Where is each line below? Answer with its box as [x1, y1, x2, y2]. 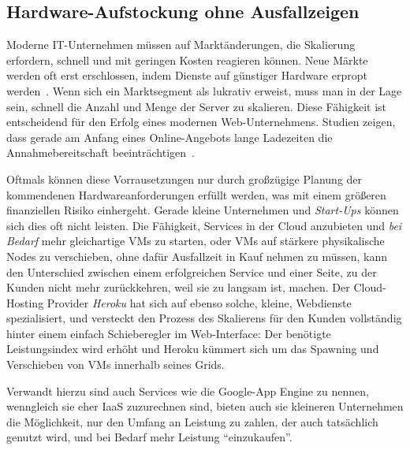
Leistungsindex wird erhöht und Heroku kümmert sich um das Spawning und [6, 340, 379, 357]
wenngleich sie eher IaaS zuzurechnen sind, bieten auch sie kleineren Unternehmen [6, 398, 404, 415]
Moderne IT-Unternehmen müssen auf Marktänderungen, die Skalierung [6, 36, 356, 53]
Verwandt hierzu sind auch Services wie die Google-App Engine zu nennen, [6, 382, 369, 399]
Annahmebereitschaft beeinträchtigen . [6, 144, 195, 161]
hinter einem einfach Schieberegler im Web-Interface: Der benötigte [6, 325, 331, 341]
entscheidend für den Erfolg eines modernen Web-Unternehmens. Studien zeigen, [6, 113, 396, 130]
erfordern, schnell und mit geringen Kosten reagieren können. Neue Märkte [6, 51, 368, 68]
